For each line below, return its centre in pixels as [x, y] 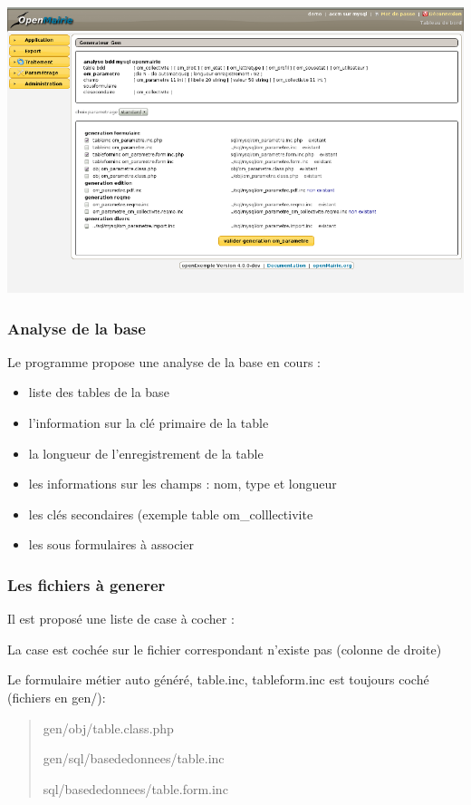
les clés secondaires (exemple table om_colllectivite [171, 514]
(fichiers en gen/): [57, 697]
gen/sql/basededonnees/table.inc [134, 758]
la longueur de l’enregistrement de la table [146, 453]
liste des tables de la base [99, 392]
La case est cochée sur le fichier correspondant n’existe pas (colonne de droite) [225, 649]
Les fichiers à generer [87, 584]
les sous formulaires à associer [111, 544]
